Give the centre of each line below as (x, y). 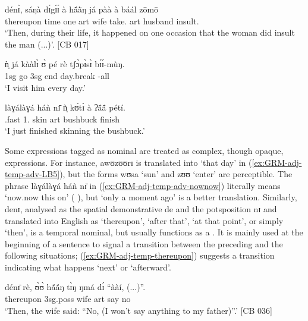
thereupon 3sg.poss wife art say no (68, 299)
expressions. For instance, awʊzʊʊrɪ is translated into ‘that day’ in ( (128, 162)
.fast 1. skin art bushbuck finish (62, 119)
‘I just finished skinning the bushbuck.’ (75, 130)
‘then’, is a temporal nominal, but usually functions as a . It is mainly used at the (154, 232)
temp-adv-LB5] (32, 174)
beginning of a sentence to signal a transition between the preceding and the (144, 243)
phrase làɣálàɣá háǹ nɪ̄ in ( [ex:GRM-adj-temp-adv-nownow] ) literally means (143, 185)
